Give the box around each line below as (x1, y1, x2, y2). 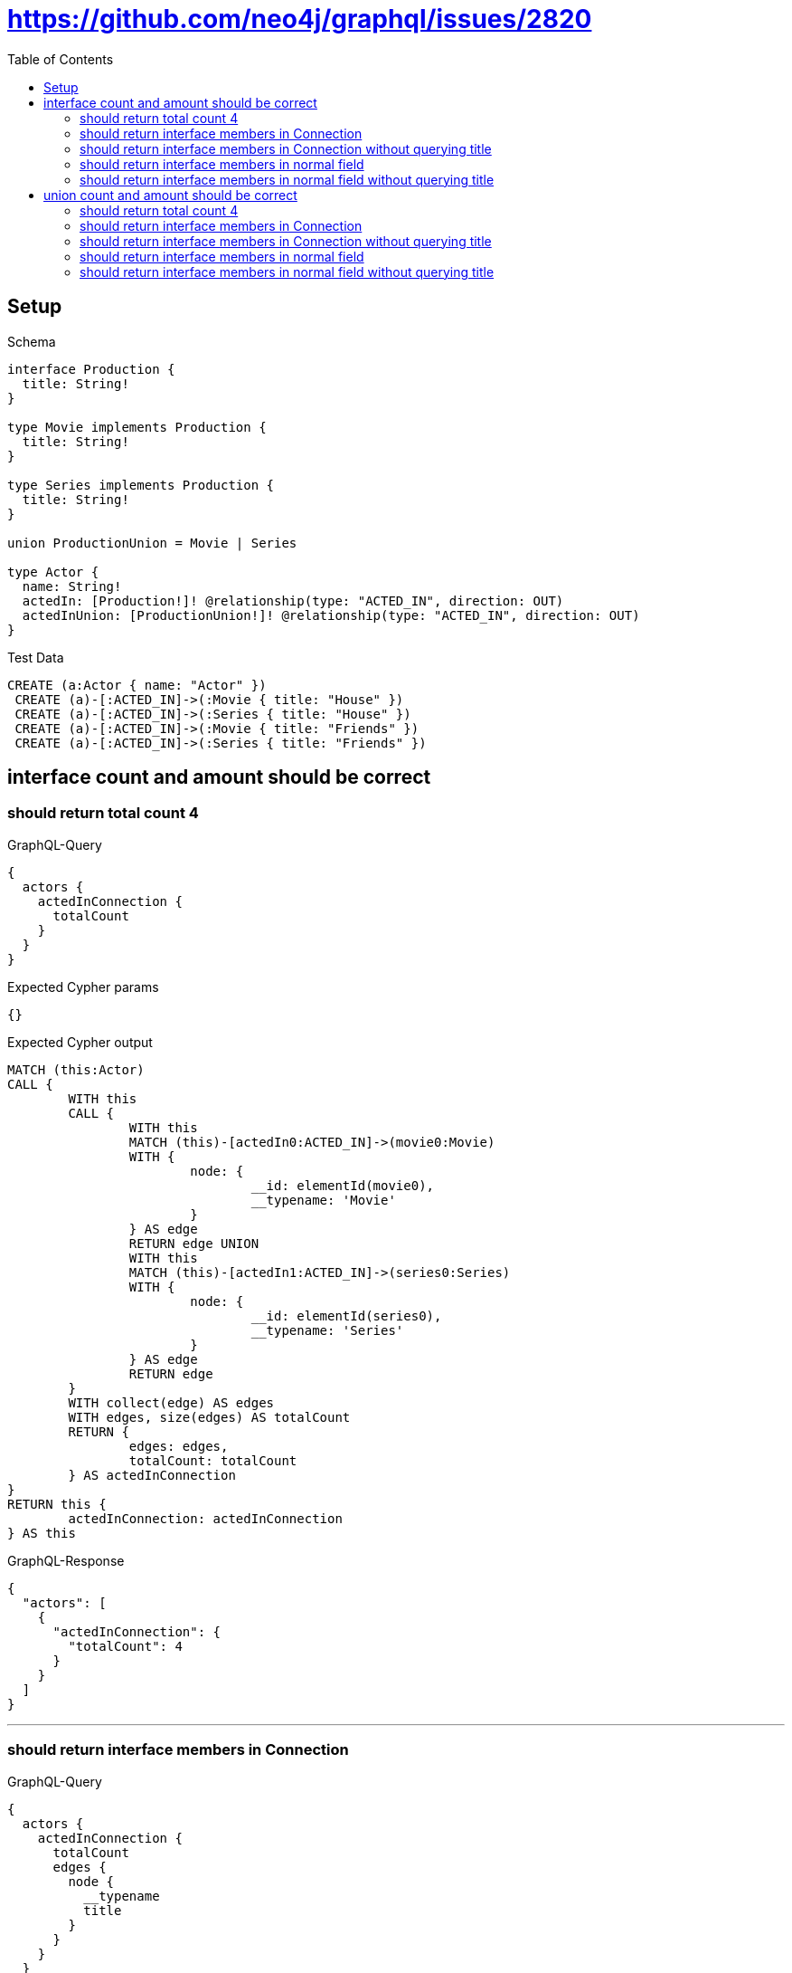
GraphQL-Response (7, 1552, 125, 1568)
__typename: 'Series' (250, 1322, 404, 1338)
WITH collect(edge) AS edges (68, 1395, 275, 1410)
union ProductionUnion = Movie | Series (7, 535, 297, 550)
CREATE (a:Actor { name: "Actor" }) (7, 677, 267, 692)
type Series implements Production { (7, 477, 275, 492)
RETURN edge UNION (128, 1235, 259, 1251)
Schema (7, 333, 56, 349)
